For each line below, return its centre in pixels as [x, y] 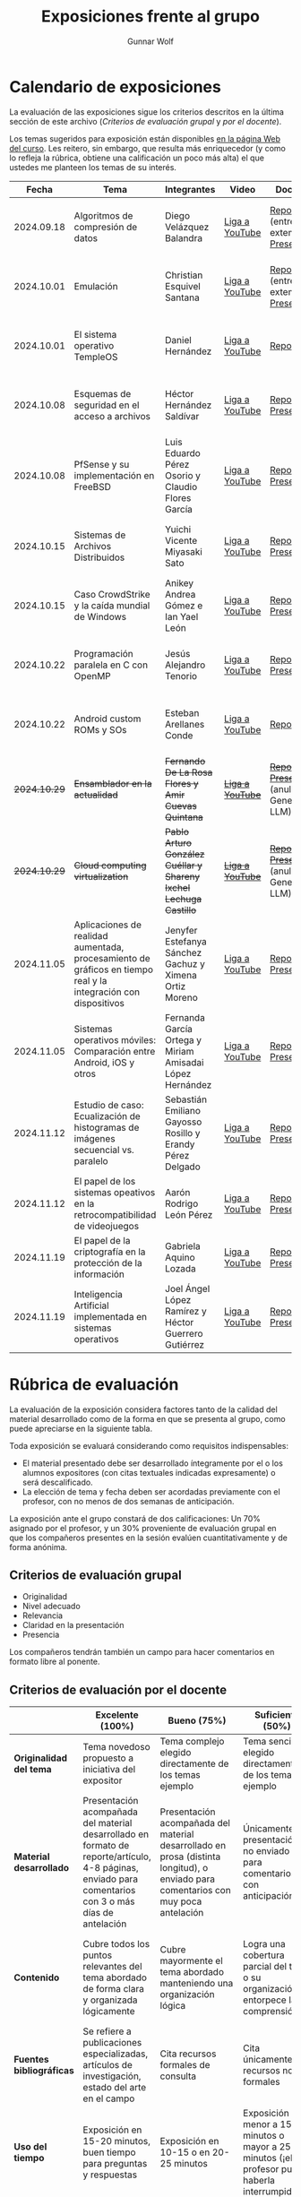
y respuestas [110, 2175]
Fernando [185, 761]
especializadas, [116, 2054]
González [185, 854]
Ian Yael [182, 616]
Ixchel [178, 887]
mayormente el [192, 1961]
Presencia [41, 1635]
